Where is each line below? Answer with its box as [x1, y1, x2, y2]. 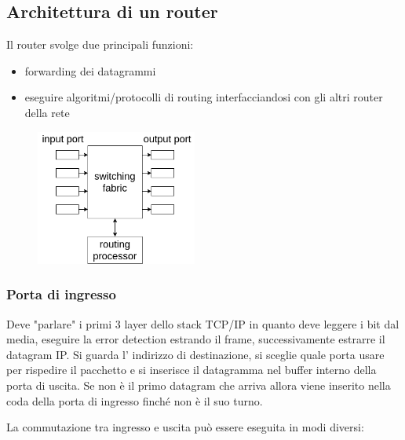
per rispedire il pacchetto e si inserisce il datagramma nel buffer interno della [6, 361, 377, 378]
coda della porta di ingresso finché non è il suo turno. [6, 392, 263, 409]
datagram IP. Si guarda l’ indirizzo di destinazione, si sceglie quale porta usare [6, 346, 385, 362]
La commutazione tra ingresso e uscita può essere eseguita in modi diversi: [6, 419, 364, 435]
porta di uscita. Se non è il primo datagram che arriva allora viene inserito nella [6, 376, 391, 393]
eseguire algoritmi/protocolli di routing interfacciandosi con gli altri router [24, 89, 383, 105]
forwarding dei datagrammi [24, 62, 156, 79]
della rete [24, 104, 70, 120]
